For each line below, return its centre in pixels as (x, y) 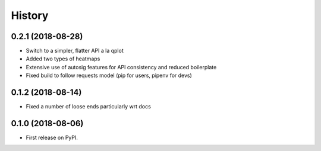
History (30, 15)
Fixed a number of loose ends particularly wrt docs (88, 107)
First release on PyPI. (52, 138)
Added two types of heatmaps (63, 59)
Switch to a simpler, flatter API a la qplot (75, 51)
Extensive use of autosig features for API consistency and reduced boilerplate (121, 67)
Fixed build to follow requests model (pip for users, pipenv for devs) (109, 75)
